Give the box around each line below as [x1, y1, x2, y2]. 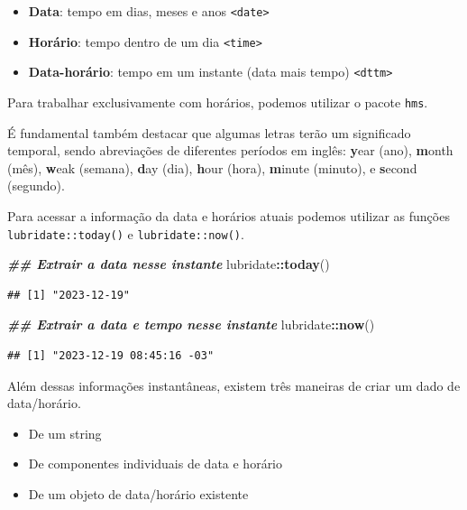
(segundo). [7, 176, 65, 195]
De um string [28, 423, 102, 442]
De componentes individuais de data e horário [28, 454, 283, 473]
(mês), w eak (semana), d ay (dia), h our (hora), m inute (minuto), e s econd [7, 158, 417, 177]
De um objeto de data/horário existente [28, 485, 249, 503]
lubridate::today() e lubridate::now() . [7, 224, 244, 243]
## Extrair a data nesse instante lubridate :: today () [7, 255, 330, 274]
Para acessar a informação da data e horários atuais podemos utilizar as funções [7, 207, 450, 225]
